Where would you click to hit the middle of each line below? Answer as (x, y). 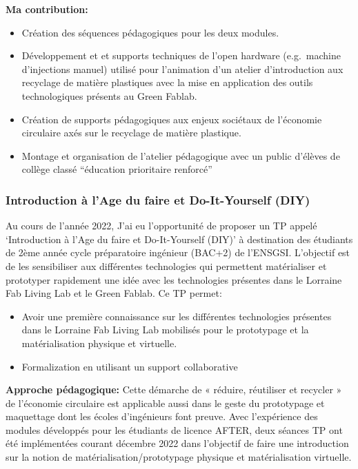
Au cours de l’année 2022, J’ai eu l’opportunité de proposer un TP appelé (161, 226)
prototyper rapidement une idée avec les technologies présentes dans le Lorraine (174, 279)
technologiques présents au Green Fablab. (109, 95)
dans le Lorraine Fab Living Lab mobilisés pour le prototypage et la (165, 330)
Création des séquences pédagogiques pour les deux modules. (150, 32)
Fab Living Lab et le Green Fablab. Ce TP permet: (114, 293)
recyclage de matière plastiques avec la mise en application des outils (167, 82)
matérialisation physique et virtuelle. (99, 343)
